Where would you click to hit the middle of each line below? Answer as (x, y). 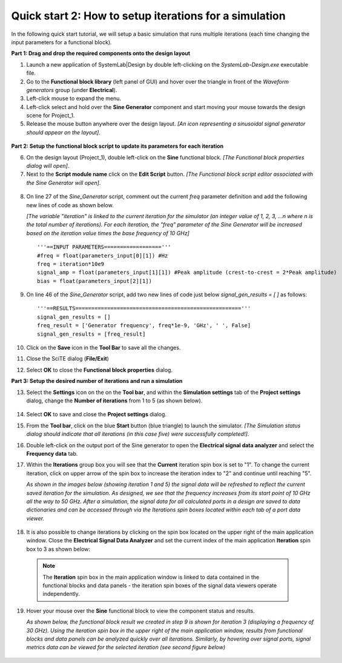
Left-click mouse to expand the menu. (74, 98)
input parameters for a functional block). (61, 42)
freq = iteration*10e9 (71, 264)
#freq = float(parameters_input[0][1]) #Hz (103, 255)
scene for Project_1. (51, 116)
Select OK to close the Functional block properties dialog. (99, 370)
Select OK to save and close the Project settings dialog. (96, 415)
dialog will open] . (48, 166)
